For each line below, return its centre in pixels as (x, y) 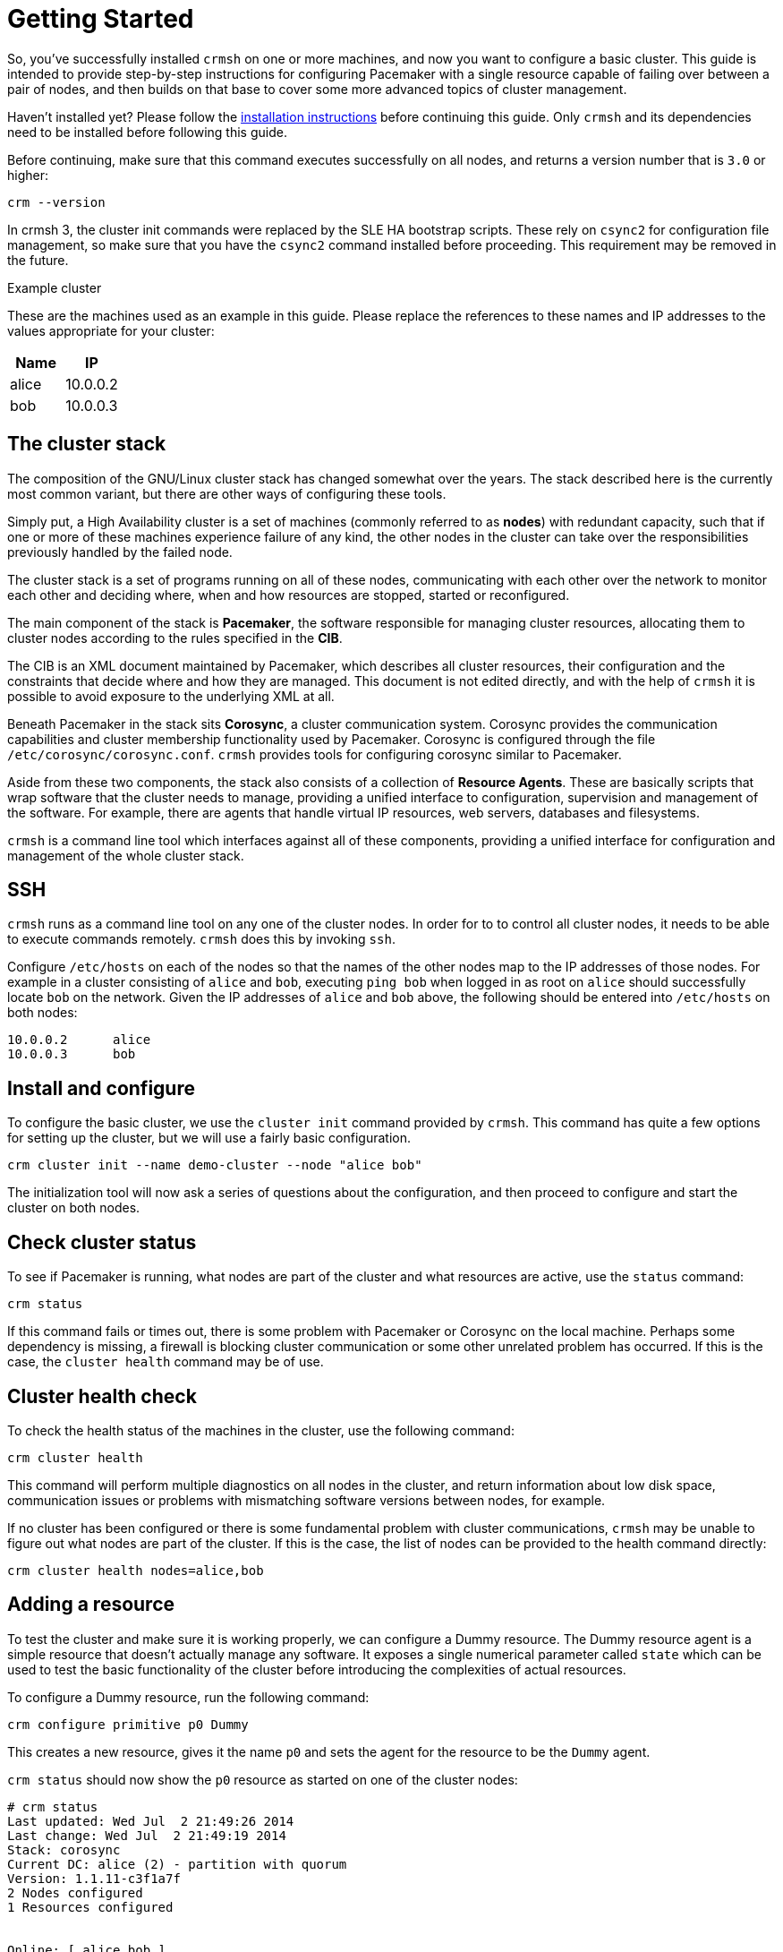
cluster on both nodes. (74, 1208)
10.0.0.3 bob (72, 1054)
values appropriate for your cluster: (111, 330)
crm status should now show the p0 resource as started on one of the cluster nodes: (263, 1779)
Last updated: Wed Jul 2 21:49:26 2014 (151, 1821)
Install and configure (101, 1088)
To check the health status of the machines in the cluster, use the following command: (261, 1430)
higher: (28, 175)
